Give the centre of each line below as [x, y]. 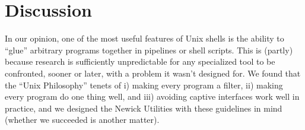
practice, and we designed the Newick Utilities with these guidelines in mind [144, 108]
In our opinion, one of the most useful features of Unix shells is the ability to [144, 38]
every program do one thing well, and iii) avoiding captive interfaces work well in [152, 96]
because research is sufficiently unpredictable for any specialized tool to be [140, 61]
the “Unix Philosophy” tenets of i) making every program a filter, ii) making [144, 85]
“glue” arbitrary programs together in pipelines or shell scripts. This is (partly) [149, 50]
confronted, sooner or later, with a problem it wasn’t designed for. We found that [153, 73]
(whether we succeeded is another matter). [82, 120]
